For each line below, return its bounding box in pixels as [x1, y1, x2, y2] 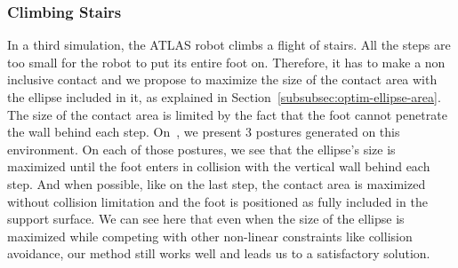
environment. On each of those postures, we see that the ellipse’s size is [7, 139, 396, 158]
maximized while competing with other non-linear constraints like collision [7, 226, 413, 245]
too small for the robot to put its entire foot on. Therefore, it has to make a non [7, 52, 446, 71]
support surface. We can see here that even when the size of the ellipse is [7, 209, 405, 228]
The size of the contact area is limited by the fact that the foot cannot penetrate [7, 105, 447, 123]
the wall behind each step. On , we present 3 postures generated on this [7, 122, 400, 141]
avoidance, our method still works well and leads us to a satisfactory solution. [7, 244, 430, 263]
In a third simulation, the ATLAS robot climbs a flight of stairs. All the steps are [7, 35, 451, 54]
